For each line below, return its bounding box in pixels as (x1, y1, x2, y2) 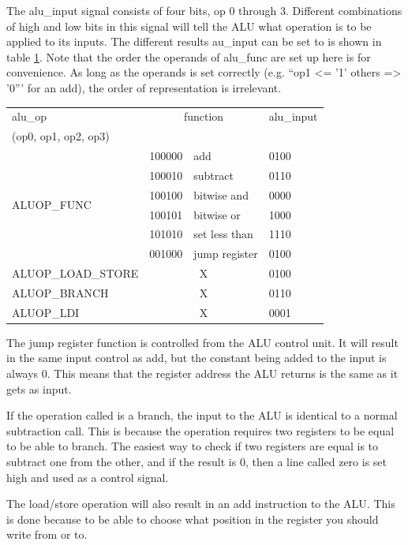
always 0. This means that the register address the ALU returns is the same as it (6, 365, 399, 382)
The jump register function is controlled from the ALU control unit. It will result (6, 334, 399, 350)
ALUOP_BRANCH (12, 284, 109, 300)
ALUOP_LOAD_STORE (12, 265, 139, 282)
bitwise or (193, 206, 241, 222)
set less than (193, 226, 253, 242)
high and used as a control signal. (6, 468, 169, 485)
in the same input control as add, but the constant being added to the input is (6, 349, 387, 366)
